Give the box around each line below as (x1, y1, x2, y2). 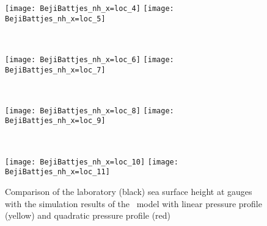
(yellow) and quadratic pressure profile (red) (5, 209, 171, 222)
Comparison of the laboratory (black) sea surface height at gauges (5, 185, 252, 198)
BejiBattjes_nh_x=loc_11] (5, 168, 110, 177)
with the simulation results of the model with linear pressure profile (5, 197, 262, 210)
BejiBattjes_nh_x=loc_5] (5, 14, 106, 23)
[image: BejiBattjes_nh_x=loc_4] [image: (5, 4, 174, 13)
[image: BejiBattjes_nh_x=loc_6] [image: (5, 55, 174, 64)
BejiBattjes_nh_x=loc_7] (5, 65, 106, 74)
